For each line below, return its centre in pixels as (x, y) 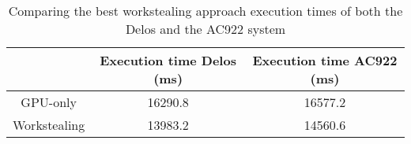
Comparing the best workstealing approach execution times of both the (205, 11)
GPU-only (49, 102)
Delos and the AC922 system (205, 29)
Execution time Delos (168, 60)
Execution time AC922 (325, 60)
